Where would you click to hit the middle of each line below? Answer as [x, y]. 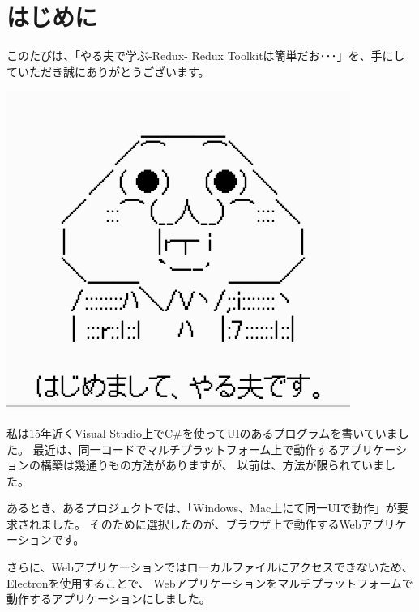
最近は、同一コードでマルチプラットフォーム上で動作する [186, 449]
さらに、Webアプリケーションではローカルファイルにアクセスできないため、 [210, 567]
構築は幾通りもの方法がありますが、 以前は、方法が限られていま [212, 465]
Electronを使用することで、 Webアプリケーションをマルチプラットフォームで [210, 582]
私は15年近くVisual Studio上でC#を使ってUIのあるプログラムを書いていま [202, 432]
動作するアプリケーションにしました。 [109, 599]
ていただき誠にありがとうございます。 [108, 71]
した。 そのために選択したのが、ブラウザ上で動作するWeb [206, 523]
